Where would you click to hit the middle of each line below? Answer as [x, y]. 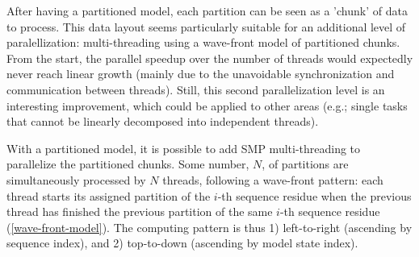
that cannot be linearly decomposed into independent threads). [163, 121]
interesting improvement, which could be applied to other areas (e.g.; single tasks [207, 105]
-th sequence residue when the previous [314, 195]
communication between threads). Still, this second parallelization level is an [196, 89]
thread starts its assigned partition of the [109, 195]
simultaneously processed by [76, 179]
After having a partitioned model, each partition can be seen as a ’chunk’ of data [207, 10]
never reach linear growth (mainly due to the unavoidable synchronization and [201, 74]
